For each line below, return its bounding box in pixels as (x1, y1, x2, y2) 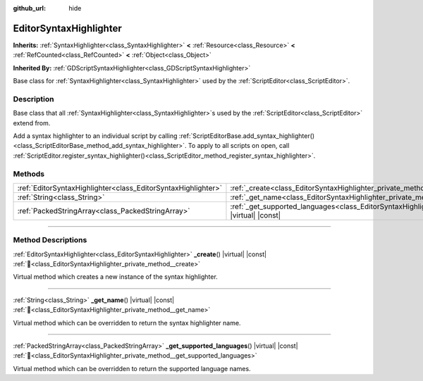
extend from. (13, 118, 51, 127)
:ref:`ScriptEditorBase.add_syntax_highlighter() (178, 132, 315, 140)
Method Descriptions (13, 235, 87, 245)
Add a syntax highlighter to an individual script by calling (13, 132, 178, 140)
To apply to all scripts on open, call (188, 142, 290, 150)
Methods (13, 169, 45, 179)
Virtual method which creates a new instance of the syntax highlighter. (13, 273, 218, 281)
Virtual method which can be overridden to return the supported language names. (13, 364, 251, 373)
